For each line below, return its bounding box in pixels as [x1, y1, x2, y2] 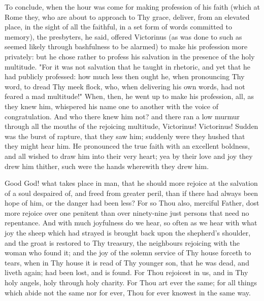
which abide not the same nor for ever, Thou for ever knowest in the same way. [5, 287, 251, 297]
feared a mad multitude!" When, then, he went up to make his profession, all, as [5, 91, 254, 102]
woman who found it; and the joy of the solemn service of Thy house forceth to [5, 247, 251, 258]
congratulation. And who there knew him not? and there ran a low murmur [5, 111, 240, 121]
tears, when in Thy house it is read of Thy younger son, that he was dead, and [5, 257, 249, 267]
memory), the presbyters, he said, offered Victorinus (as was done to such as [5, 31, 242, 42]
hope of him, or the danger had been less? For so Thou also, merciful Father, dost [5, 197, 259, 208]
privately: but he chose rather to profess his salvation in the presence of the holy [5, 51, 255, 61]
